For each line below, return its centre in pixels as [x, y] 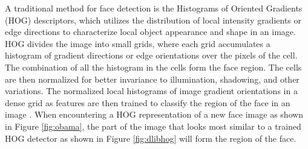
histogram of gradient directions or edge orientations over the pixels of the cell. [151, 55]
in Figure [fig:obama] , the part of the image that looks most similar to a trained [153, 126]
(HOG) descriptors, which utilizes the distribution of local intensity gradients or [153, 20]
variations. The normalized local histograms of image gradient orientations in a [151, 91]
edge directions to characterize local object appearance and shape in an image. [150, 32]
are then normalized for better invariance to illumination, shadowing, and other [152, 79]
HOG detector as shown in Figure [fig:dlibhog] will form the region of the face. [151, 138]
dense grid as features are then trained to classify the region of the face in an [148, 102]
